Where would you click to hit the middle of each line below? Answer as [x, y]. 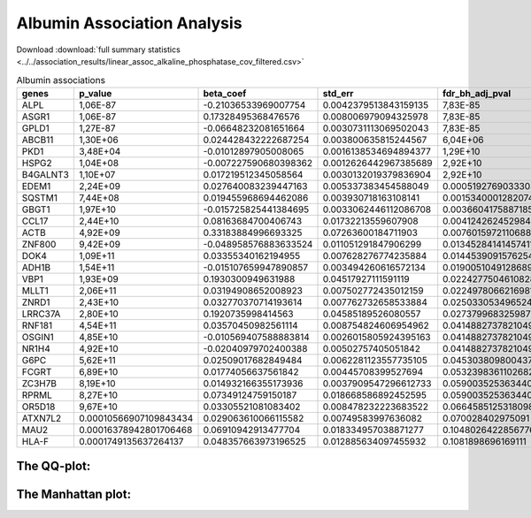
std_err [338, 93]
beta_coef [225, 93]
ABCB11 [38, 140]
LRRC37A [41, 314]
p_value [95, 93]
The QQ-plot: [54, 466]
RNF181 [37, 325]
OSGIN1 [38, 337]
